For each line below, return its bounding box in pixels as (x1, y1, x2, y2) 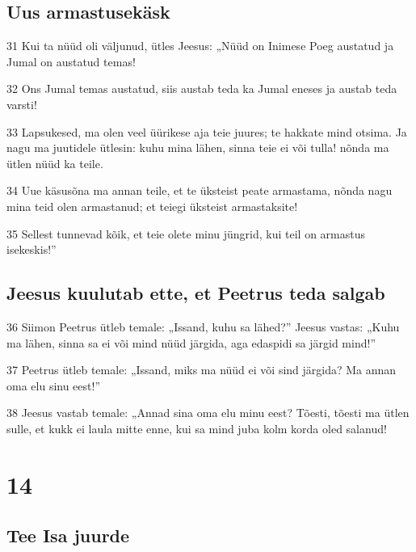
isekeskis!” (6, 241, 57, 258)
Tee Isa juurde (6, 523, 130, 548)
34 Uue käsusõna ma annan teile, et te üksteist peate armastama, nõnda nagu (6, 182, 393, 199)
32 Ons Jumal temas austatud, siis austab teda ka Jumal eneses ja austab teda (6, 80, 397, 97)
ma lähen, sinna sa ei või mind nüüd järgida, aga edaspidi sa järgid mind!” (6, 334, 376, 351)
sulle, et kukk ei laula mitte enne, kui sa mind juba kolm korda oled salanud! (6, 419, 387, 436)
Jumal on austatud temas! (6, 53, 136, 70)
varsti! (6, 95, 37, 112)
